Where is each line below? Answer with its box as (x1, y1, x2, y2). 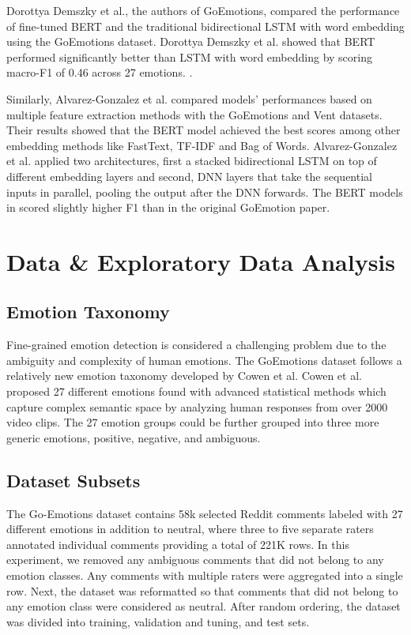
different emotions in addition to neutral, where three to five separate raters (6, 520, 374, 537)
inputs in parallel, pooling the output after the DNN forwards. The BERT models (6, 183, 403, 200)
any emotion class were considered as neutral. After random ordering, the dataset (6, 598, 401, 614)
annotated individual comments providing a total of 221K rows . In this (6, 535, 349, 552)
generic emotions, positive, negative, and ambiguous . (6, 429, 261, 445)
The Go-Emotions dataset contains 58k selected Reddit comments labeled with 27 (6, 505, 403, 521)
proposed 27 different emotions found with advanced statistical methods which (6, 383, 386, 400)
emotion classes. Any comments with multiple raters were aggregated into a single (6, 567, 403, 584)
